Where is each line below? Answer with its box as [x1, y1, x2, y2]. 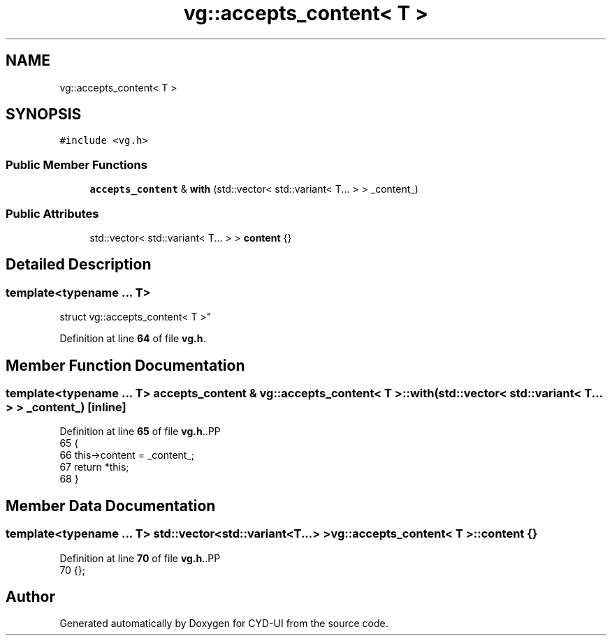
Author [6, 588, 55, 606]
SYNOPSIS [6, 105, 82, 124]
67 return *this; [59, 461, 129, 473]
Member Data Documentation [6, 496, 216, 515]
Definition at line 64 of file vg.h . [59, 332, 206, 345]
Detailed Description [6, 256, 152, 274]
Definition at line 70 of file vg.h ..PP [59, 552, 221, 564]
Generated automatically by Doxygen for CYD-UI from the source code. [59, 617, 388, 630]
